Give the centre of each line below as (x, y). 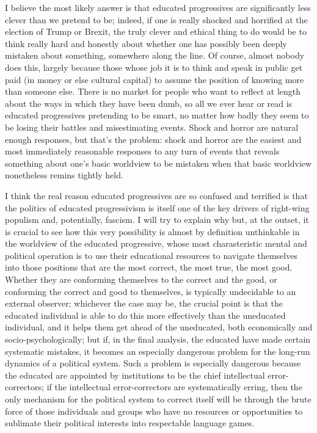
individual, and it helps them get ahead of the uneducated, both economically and (159, 327)
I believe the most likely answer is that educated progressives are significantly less (158, 7)
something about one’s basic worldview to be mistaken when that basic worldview (158, 163)
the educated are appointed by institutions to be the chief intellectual (135, 375)
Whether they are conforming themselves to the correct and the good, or (141, 279)
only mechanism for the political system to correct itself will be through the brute (158, 399)
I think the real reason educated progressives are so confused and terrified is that (156, 195)
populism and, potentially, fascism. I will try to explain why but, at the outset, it (157, 220)
